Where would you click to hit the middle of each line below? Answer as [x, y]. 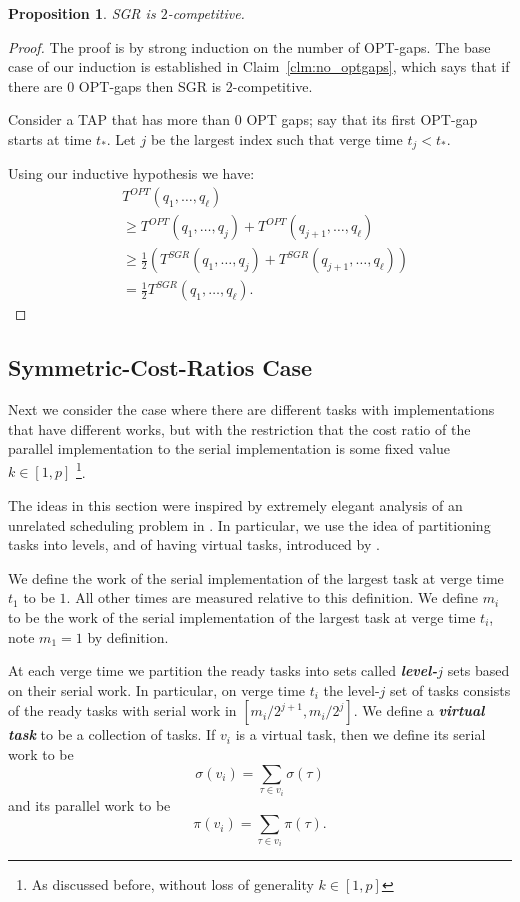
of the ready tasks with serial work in [122, 710]
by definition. [128, 636]
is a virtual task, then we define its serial [360, 734]
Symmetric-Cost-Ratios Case [160, 367]
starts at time [50, 138]
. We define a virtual [419, 710]
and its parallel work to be [89, 804]
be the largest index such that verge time [276, 138]
